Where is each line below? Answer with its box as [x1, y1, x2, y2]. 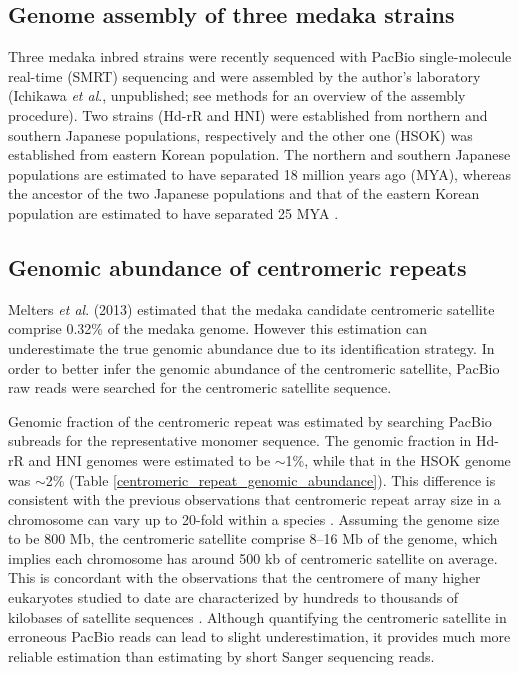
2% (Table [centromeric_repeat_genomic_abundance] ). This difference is [45, 469, 496, 490]
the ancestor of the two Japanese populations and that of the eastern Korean [8, 183, 480, 204]
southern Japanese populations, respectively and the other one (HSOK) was [8, 124, 473, 145]
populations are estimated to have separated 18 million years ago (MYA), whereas [8, 163, 511, 184]
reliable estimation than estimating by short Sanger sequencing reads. [8, 645, 435, 666]
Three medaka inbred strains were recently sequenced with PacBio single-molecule [8, 46, 512, 67]
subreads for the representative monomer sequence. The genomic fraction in [8, 430, 472, 451]
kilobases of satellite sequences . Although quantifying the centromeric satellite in [8, 606, 507, 627]
